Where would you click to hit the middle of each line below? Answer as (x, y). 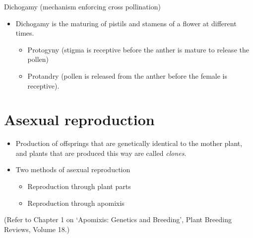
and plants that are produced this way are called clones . (101, 153)
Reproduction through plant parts (79, 186)
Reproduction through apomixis (76, 203)
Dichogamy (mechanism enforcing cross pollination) (82, 6)
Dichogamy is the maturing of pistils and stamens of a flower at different (126, 23)
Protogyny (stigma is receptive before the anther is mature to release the (138, 49)
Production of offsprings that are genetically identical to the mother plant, (129, 143)
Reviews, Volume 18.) (37, 229)
